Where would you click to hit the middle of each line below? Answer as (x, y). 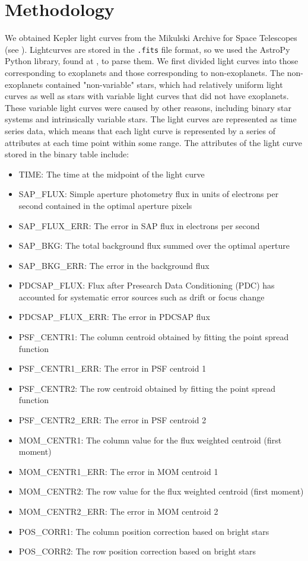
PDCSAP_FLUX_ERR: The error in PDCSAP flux (114, 317)
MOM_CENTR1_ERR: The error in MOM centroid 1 (118, 471)
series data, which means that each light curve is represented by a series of (140, 130)
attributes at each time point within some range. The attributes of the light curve (153, 142)
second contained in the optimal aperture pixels (105, 205)
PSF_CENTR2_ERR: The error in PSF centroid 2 (112, 420)
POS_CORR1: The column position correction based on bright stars (144, 531)
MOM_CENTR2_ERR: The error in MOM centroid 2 (118, 511)
